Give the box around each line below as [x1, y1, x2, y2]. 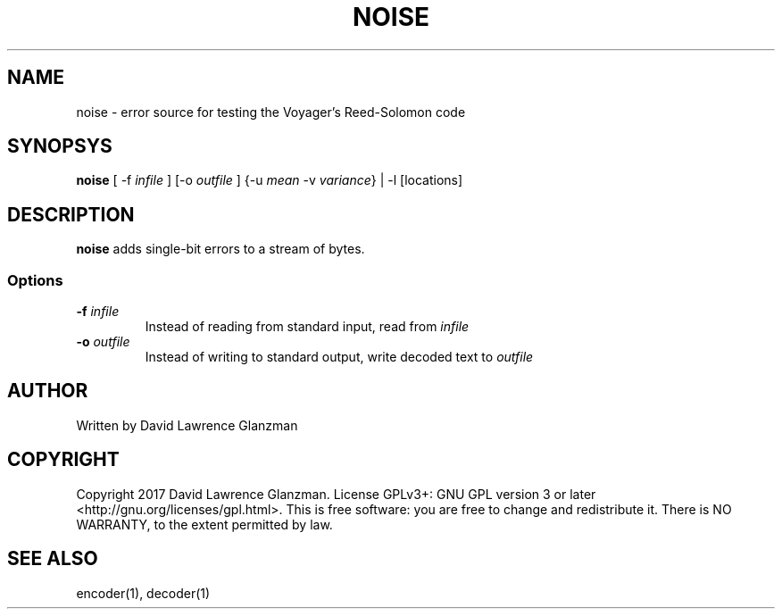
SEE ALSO [7, 547, 98, 570]
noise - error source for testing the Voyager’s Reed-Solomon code [76, 104, 466, 120]
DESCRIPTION [7, 203, 135, 226]
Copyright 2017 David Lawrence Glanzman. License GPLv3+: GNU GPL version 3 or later [76, 486, 596, 502]
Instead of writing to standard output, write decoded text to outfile [145, 349, 534, 365]
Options [7, 271, 63, 289]
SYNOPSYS [7, 135, 112, 158]
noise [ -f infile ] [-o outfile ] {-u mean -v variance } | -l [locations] [76, 172, 463, 188]
